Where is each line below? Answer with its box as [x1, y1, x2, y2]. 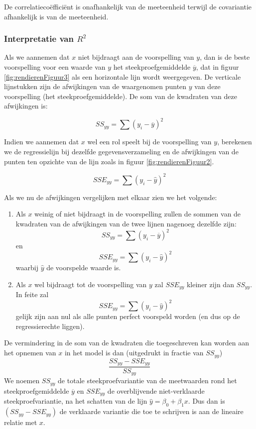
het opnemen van [4, 347, 56, 358]
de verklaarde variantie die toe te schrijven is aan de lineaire [59, 406, 244, 417]
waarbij [15, 262, 38, 273]
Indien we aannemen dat [4, 136, 79, 147]
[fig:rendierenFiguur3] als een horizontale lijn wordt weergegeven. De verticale [4, 71, 241, 82]
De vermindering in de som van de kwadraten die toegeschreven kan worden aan [4, 337, 250, 348]
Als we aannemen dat [4, 52, 70, 62]
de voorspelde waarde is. [46, 262, 121, 273]
